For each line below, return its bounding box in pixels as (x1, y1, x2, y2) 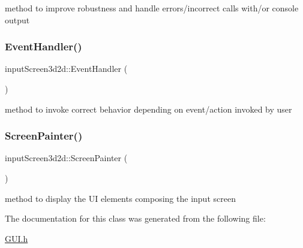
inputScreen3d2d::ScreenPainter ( (5, 152, 128, 164)
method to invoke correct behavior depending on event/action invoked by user (5, 102, 292, 115)
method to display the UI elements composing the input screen (5, 192, 236, 204)
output (5, 13, 30, 26)
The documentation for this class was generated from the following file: (5, 212, 266, 225)
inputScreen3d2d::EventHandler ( (5, 62, 128, 75)
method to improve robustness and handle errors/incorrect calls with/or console (5, 2, 299, 14)
